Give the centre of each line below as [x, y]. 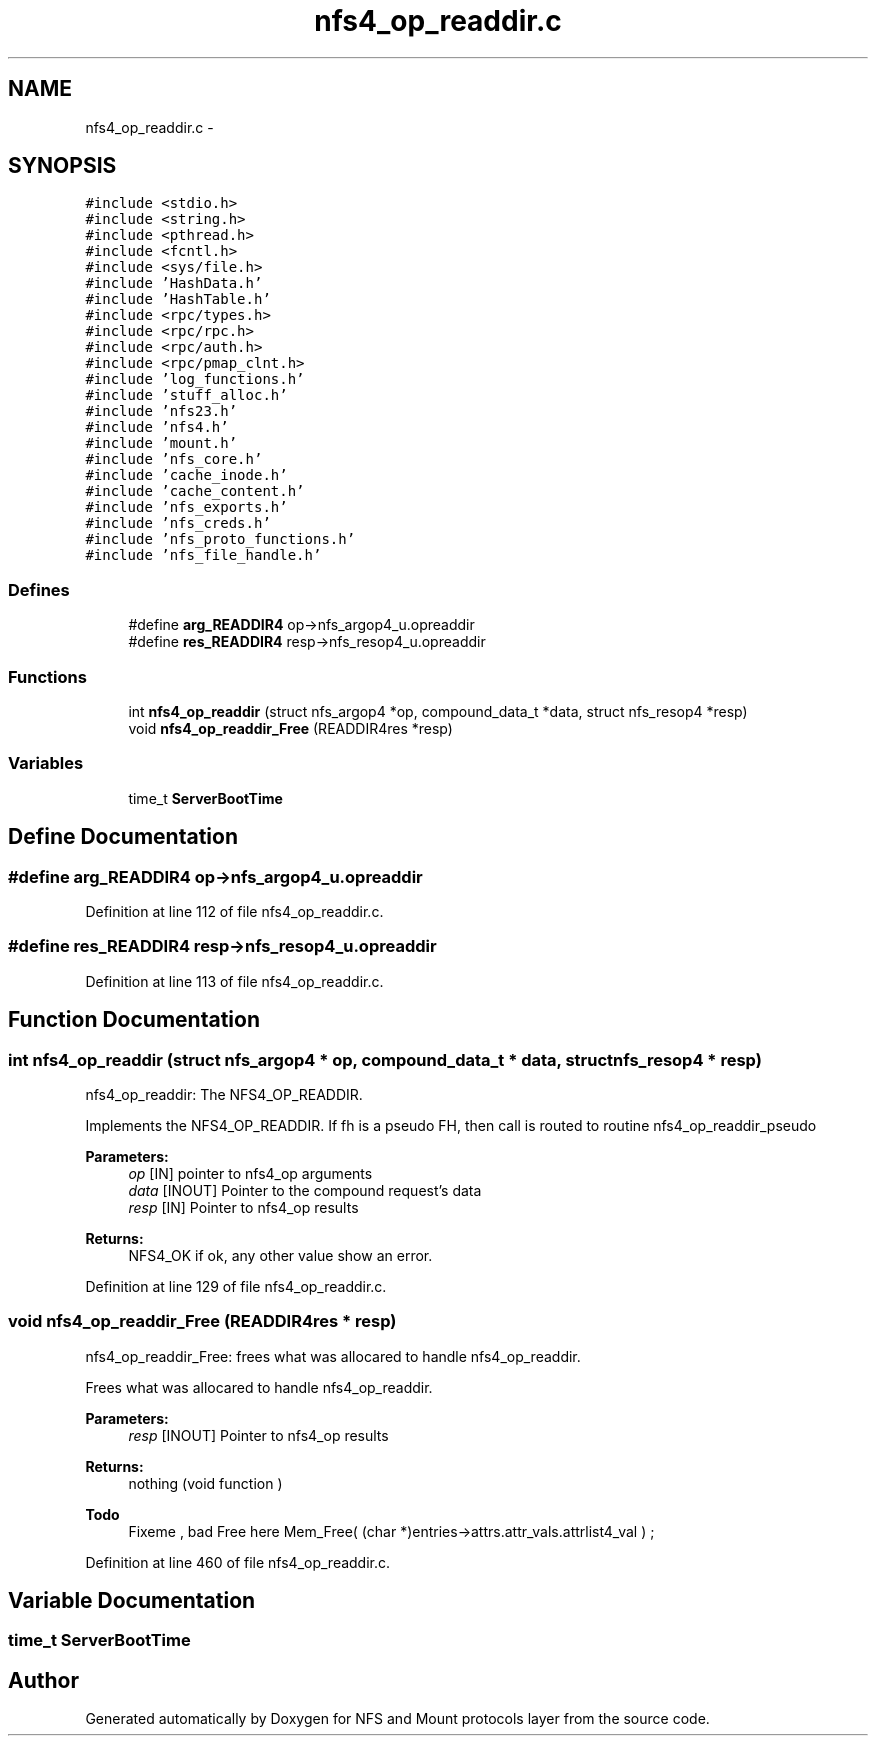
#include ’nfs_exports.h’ [186, 507]
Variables [46, 763]
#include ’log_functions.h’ [195, 379]
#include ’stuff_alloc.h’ [186, 395]
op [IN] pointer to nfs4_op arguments [250, 1173]
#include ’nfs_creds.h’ [178, 523]
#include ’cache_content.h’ [195, 491]
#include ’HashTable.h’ [178, 299]
